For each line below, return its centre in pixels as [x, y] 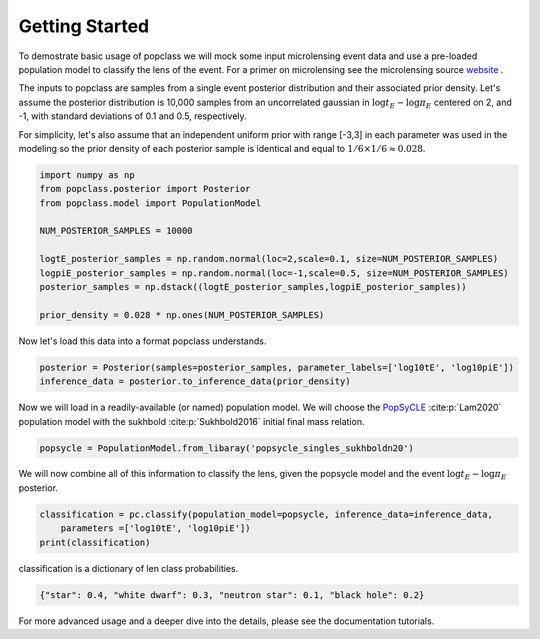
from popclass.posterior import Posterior [145, 189]
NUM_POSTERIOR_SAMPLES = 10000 [116, 231]
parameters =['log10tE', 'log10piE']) [155, 528]
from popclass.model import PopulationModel [150, 203]
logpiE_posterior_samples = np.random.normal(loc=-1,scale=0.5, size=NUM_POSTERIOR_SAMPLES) [274, 273]
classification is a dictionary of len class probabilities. [128, 568]
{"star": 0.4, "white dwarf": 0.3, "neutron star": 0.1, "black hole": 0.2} [232, 594]
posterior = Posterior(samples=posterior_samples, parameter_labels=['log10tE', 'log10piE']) [277, 367]
